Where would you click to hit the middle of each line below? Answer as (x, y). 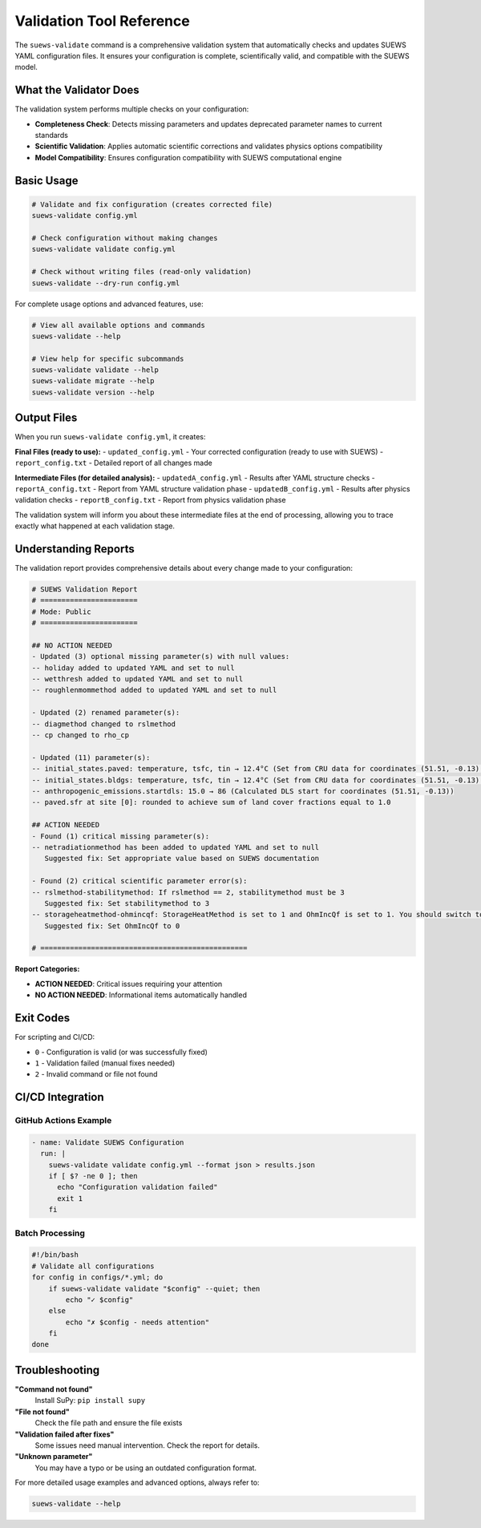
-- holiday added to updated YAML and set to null (133, 668)
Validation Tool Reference (102, 21)
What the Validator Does (77, 90)
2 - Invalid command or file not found (96, 1074)
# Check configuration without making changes (125, 238)
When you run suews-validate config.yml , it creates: (110, 437)
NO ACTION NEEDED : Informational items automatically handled (141, 995)
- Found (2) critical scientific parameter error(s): (139, 881)
